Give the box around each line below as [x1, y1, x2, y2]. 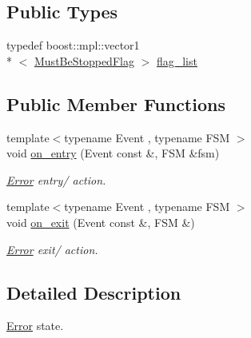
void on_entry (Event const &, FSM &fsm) [6, 145, 220, 161]
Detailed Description [6, 280, 181, 304]
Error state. [6, 317, 64, 334]
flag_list [156, 52, 197, 69]
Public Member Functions [6, 91, 225, 116]
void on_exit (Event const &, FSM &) [6, 213, 195, 230]
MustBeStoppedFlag [34, 52, 134, 69]
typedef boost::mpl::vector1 [6, 37, 140, 54]
